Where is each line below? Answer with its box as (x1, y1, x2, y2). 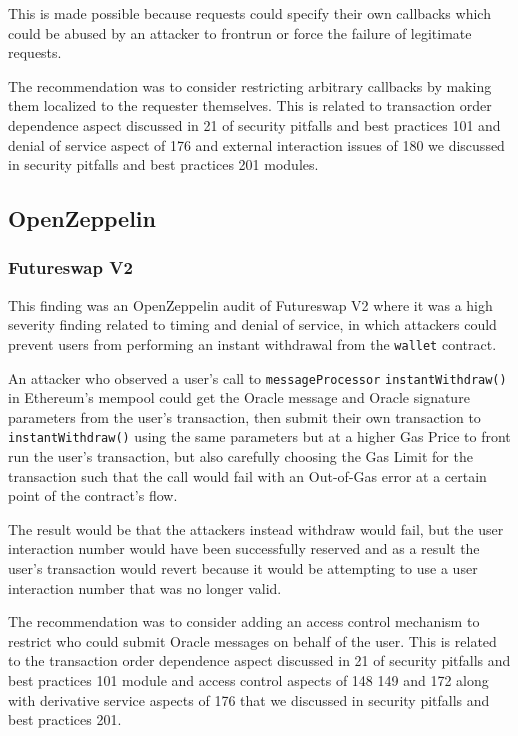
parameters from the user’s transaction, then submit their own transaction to (8, 406, 481, 427)
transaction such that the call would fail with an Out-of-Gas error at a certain (8, 465, 487, 486)
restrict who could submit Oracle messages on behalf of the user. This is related (8, 630, 497, 651)
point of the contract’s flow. (8, 485, 178, 506)
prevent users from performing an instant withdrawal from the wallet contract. (8, 333, 497, 354)
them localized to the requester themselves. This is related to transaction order (8, 95, 492, 116)
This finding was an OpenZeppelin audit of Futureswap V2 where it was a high (8, 294, 493, 315)
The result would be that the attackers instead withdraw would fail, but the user (8, 518, 504, 539)
